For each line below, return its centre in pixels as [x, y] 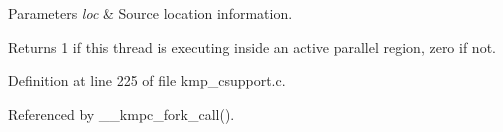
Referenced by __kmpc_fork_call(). [121, 113]
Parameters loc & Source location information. [150, 13]
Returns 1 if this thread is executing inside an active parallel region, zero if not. [252, 46]
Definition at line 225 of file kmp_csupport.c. [147, 80]
